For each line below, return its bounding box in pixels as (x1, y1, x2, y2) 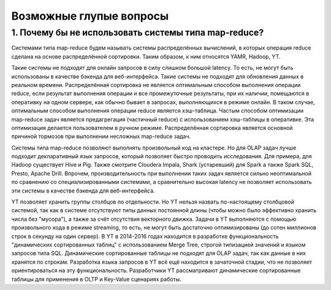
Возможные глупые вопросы (11, 9, 169, 23)
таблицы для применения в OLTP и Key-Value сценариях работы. (11, 275, 182, 283)
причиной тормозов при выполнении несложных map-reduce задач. (11, 132, 191, 140)
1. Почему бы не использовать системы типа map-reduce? (11, 27, 264, 38)
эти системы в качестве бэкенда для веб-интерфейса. (11, 187, 156, 194)
